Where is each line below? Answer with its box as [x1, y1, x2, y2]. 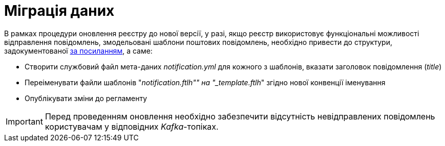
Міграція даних [4, 2, 115, 19]
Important [6, 116, 43, 127]
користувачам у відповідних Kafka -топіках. [45, 121, 219, 132]
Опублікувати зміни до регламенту [25, 93, 147, 103]
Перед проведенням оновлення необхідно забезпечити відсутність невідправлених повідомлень [45, 111, 435, 121]
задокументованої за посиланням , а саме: [4, 46, 153, 55]
